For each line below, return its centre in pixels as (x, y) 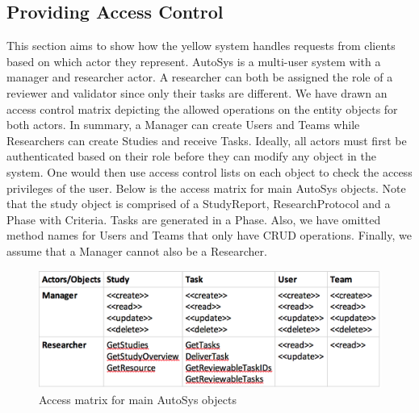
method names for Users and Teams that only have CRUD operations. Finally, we (209, 235)
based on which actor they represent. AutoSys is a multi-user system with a (194, 61)
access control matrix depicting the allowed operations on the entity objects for (202, 108)
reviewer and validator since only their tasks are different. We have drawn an (197, 92)
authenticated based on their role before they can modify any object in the (191, 156)
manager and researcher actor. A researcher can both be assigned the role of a (200, 77)
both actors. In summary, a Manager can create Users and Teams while (183, 125)
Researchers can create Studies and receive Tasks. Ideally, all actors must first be (207, 140)
